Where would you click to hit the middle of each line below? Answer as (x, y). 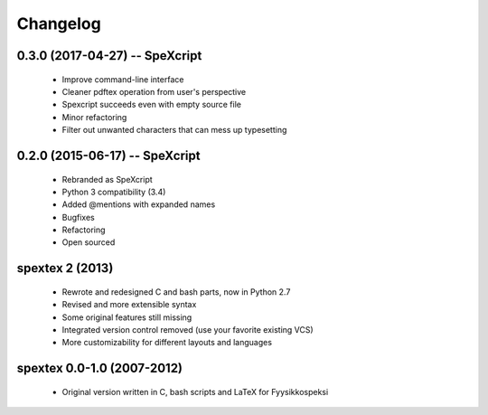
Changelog (59, 24)
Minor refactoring (94, 117)
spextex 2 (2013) (65, 268)
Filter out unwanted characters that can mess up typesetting (174, 130)
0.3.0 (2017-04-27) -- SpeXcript (109, 56)
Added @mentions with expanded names (139, 204)
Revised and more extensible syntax (129, 305)
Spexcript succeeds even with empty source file (151, 105)
